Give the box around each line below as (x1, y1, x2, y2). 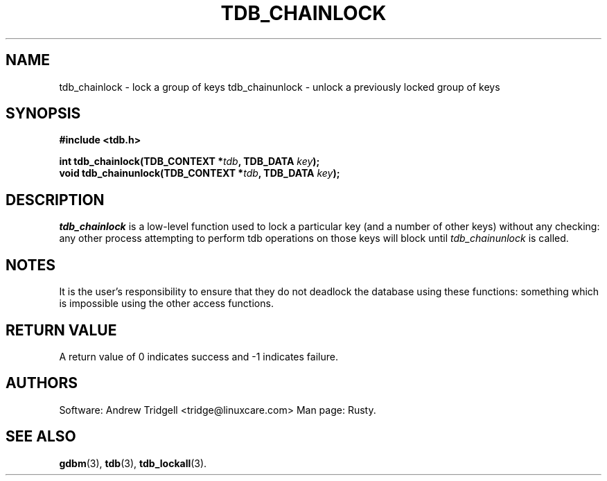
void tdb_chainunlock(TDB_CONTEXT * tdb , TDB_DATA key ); (59, 167, 340, 180)
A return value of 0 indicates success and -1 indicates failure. (59, 350, 338, 362)
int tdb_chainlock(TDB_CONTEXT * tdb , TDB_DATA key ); (59, 155, 320, 168)
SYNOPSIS (6, 105, 81, 123)
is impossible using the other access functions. (59, 297, 274, 310)
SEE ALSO (6, 428, 76, 446)
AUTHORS (6, 374, 78, 392)
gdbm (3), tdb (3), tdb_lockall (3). (59, 457, 207, 469)
